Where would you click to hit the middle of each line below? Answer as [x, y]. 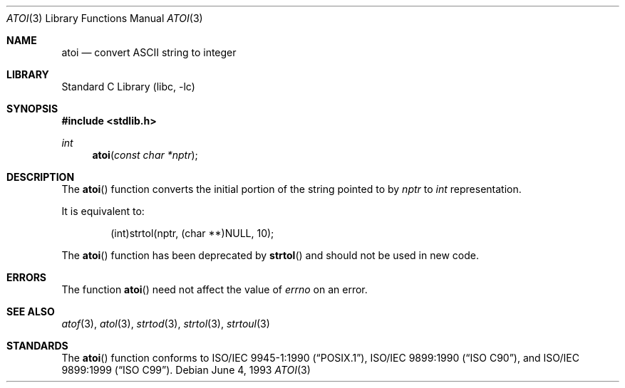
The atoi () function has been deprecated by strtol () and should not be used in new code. [270, 255]
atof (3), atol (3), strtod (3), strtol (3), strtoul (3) [166, 324]
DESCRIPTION [41, 177]
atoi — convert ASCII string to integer [149, 52]
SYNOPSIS [32, 109]
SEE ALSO [31, 311]
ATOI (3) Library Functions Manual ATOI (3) [105, 18]
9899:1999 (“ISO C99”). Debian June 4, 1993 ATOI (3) [186, 370]
